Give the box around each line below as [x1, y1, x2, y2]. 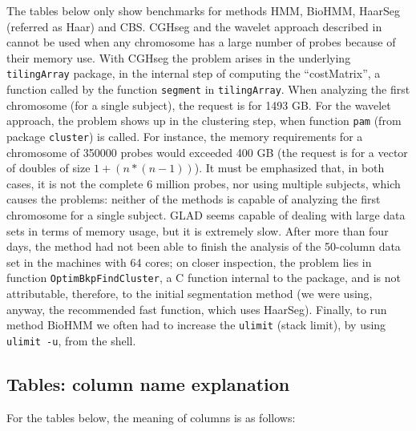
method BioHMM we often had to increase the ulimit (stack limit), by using [6, 316, 386, 333]
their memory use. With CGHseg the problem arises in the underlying [6, 49, 351, 66]
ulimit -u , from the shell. [6, 332, 136, 348]
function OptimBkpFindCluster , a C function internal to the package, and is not [6, 269, 402, 286]
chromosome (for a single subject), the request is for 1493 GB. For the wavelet [6, 96, 391, 113]
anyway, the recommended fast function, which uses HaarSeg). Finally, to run [6, 300, 387, 317]
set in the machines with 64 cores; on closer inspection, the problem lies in [6, 253, 372, 270]
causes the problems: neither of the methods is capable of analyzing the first [6, 191, 381, 207]
